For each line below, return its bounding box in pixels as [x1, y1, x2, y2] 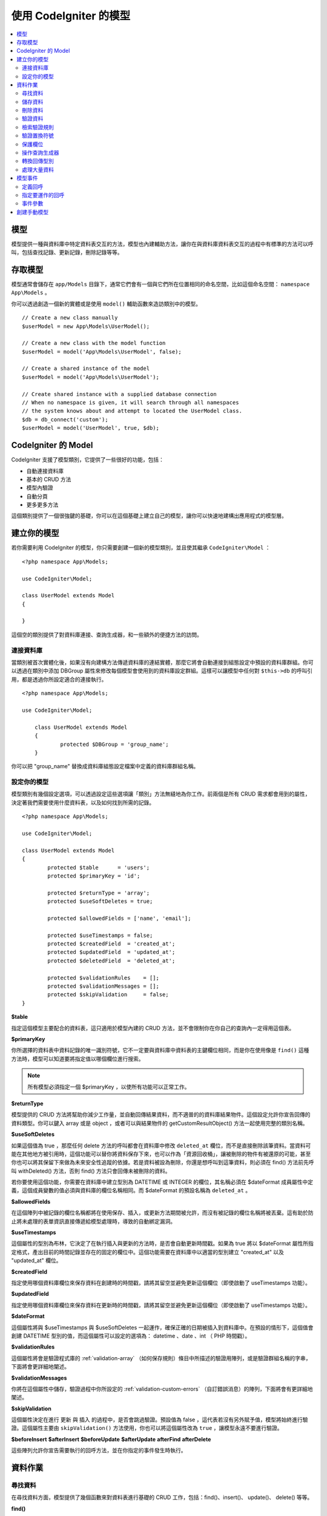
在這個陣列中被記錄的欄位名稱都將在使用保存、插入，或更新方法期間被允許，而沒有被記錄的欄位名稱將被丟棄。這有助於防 [11, 1209, 314, 1216]
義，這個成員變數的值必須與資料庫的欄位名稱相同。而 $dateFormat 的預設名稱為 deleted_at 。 [11, 1187, 251, 1194]
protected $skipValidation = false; [47, 991, 169, 998]
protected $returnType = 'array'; [47, 889, 150, 896]
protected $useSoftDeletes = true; [47, 898, 153, 905]
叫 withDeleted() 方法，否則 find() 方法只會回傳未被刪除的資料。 [11, 1167, 171, 1175]
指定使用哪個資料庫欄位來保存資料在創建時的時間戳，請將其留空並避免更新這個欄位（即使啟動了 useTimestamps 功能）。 [11, 1279, 311, 1286]
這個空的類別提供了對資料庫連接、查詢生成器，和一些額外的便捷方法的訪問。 [11, 631, 202, 638]
